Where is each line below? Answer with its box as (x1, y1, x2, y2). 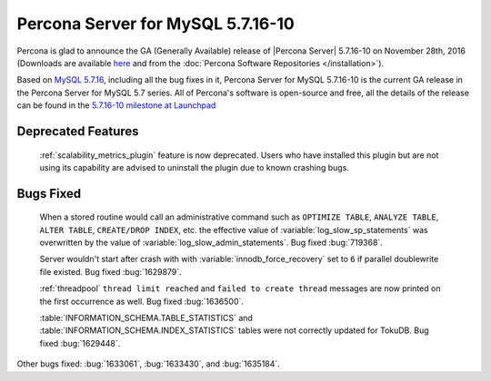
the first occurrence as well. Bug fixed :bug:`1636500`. (39, 296, 245, 307)
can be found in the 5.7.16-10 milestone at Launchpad (16, 100, 216, 111)
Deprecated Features (16, 123, 140, 139)
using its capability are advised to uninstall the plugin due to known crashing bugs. (39, 161, 350, 172)
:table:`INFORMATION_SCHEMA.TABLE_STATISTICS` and (39, 313, 254, 324)
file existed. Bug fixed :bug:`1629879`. (39, 266, 182, 277)
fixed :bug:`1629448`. (39, 337, 121, 348)
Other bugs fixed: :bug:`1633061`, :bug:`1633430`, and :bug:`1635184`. (16, 358, 281, 369)
